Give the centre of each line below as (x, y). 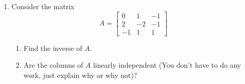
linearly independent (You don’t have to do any (167, 65)
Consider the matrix (43, 6)
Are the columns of (53, 65)
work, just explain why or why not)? (80, 75)
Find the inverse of (53, 48)
